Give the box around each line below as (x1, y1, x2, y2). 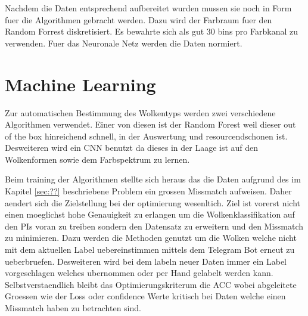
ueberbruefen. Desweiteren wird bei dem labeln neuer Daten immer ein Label (5, 255, 287, 267)
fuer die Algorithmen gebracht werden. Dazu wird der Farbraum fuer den (5, 13, 272, 26)
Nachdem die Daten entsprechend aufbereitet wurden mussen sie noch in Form (5, 2, 292, 14)
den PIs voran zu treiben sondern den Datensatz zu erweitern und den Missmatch (5, 219, 304, 232)
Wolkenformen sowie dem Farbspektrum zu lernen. (5, 153, 190, 165)
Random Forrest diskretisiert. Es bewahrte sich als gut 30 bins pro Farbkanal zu (5, 25, 298, 38)
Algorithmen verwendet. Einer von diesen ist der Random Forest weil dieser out (5, 118, 296, 131)
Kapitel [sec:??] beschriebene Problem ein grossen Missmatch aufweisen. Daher (5, 185, 292, 197)
